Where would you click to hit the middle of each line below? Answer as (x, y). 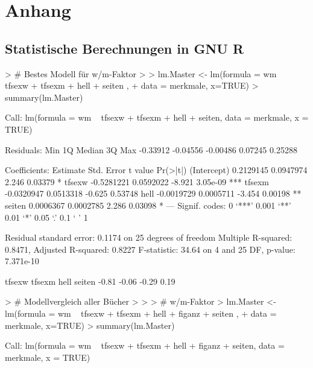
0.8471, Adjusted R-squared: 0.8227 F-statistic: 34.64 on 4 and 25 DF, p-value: (150, 249)
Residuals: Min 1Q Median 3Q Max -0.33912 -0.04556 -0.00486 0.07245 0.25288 (151, 149)
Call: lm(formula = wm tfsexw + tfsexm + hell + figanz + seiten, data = (145, 345)
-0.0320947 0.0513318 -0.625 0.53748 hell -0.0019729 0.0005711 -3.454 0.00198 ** (153, 193)
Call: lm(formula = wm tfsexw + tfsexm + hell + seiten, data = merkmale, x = (157, 117)
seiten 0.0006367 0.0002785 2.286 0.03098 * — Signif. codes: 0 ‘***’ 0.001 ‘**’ (148, 205)
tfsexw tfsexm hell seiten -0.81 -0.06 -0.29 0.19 (90, 281)
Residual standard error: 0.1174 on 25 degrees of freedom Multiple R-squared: (149, 237)
